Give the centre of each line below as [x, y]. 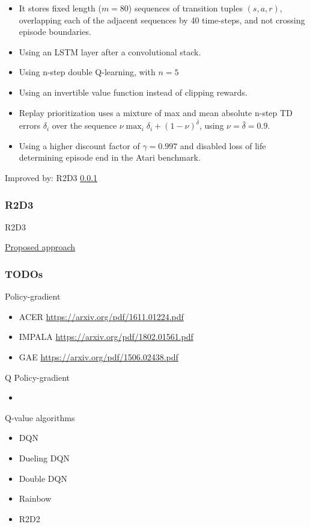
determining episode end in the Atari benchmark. [110, 157]
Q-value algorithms [40, 417]
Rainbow [35, 498]
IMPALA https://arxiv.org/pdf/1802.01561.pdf [106, 337]
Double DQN [43, 478]
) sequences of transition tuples [185, 8]
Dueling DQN [44, 458]
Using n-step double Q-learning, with [87, 72]
